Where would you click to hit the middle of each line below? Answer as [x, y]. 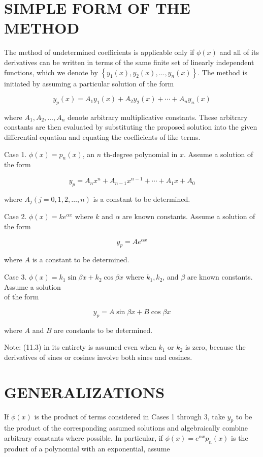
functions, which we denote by [51, 72]
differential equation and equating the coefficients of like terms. [102, 137]
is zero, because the [215, 347]
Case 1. [15, 154]
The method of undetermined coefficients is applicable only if [99, 52]
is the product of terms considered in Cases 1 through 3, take [129, 416]
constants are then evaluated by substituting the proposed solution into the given [131, 127]
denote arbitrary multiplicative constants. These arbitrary [158, 117]
